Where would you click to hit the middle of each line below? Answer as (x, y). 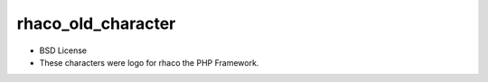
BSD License (63, 50)
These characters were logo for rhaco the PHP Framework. (149, 62)
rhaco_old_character (96, 23)
